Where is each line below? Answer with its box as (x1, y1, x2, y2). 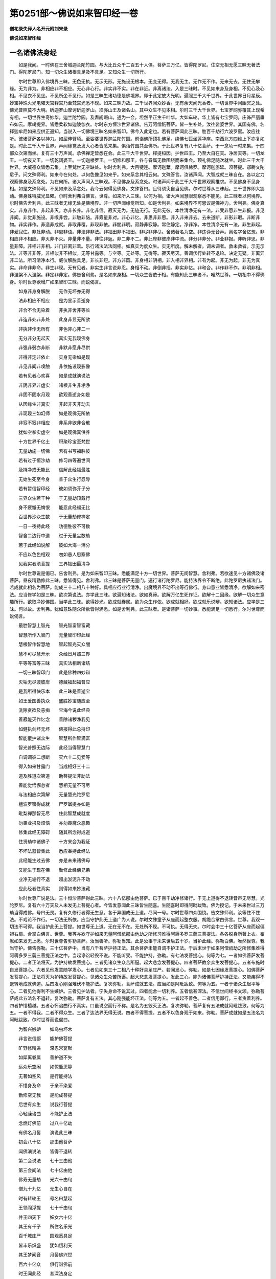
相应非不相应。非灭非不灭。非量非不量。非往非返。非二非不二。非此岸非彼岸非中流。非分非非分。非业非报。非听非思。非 (9, 236, 265, 242)
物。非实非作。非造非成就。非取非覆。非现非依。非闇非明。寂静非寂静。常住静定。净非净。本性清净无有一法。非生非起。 (9, 222, 265, 228)
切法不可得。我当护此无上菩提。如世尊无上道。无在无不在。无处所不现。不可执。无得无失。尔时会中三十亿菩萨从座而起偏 (9, 923, 265, 930)
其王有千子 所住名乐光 (18, 1223, 73, 1229)
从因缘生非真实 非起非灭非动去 (18, 401, 90, 407)
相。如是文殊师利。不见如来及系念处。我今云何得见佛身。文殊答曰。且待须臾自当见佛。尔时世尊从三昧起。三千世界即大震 (9, 186, 265, 192)
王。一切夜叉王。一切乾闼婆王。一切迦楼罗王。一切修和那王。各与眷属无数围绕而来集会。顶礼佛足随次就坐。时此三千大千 (9, 157, 265, 163)
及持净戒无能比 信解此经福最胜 (18, 467, 90, 473)
